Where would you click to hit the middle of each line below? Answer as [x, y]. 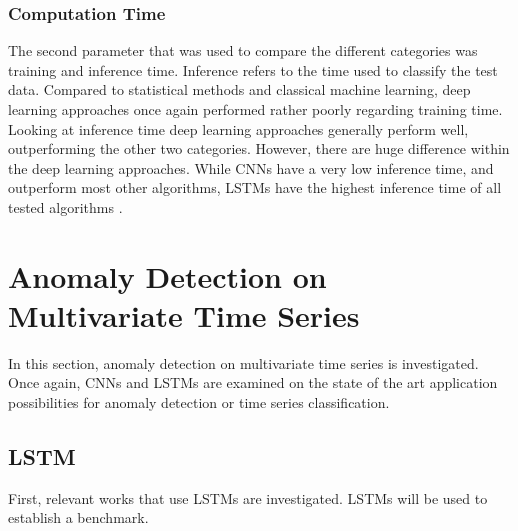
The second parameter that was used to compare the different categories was [243, 50]
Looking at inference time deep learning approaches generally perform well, [238, 128]
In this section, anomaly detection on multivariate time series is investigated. [243, 362]
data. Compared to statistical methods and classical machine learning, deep [239, 89]
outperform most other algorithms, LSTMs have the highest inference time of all [255, 187]
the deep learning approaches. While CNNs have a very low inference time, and [251, 167]
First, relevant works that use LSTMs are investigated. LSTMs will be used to [248, 497]
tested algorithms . [65, 206]
